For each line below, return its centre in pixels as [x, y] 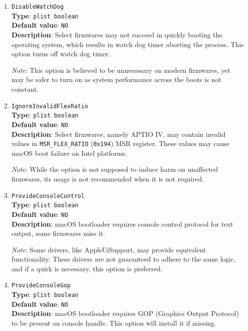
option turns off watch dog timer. [61, 54]
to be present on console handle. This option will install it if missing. [114, 323]
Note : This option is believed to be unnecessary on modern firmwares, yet [121, 70]
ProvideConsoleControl [48, 196]
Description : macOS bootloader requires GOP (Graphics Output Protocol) [125, 313]
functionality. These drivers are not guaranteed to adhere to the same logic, [124, 259]
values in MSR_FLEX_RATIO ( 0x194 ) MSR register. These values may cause [120, 143]
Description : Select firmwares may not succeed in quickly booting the [117, 34]
